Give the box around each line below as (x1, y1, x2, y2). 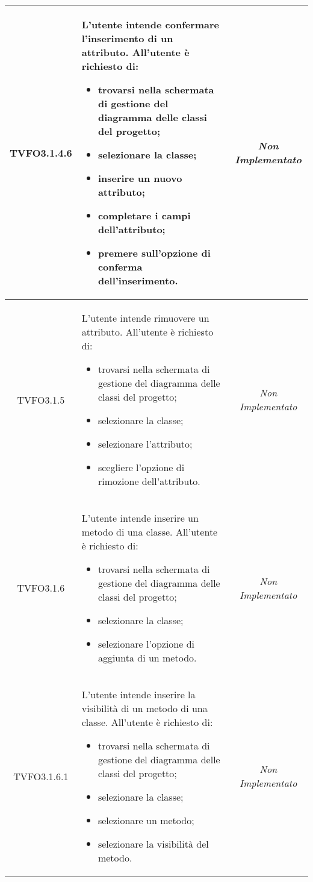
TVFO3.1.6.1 (13, 769, 69, 783)
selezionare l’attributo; (98, 437, 193, 451)
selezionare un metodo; (98, 813, 194, 827)
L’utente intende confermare (81, 17, 220, 31)
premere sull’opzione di (98, 246, 211, 260)
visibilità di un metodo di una (81, 701, 208, 715)
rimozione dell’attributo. (98, 474, 200, 488)
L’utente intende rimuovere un (81, 311, 209, 325)
